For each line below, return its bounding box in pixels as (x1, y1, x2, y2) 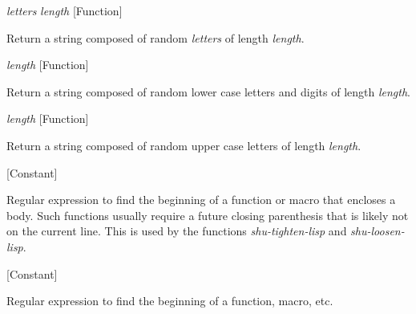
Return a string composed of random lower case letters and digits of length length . (6, 83, 410, 100)
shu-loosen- (350, 222, 405, 239)
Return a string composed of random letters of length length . (6, 29, 305, 46)
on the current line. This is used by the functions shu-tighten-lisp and (6, 222, 347, 239)
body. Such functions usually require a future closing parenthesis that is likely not (6, 206, 409, 223)
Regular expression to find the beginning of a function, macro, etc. (6, 292, 333, 309)
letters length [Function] (6, 2, 123, 18)
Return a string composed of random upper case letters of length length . (6, 137, 361, 153)
